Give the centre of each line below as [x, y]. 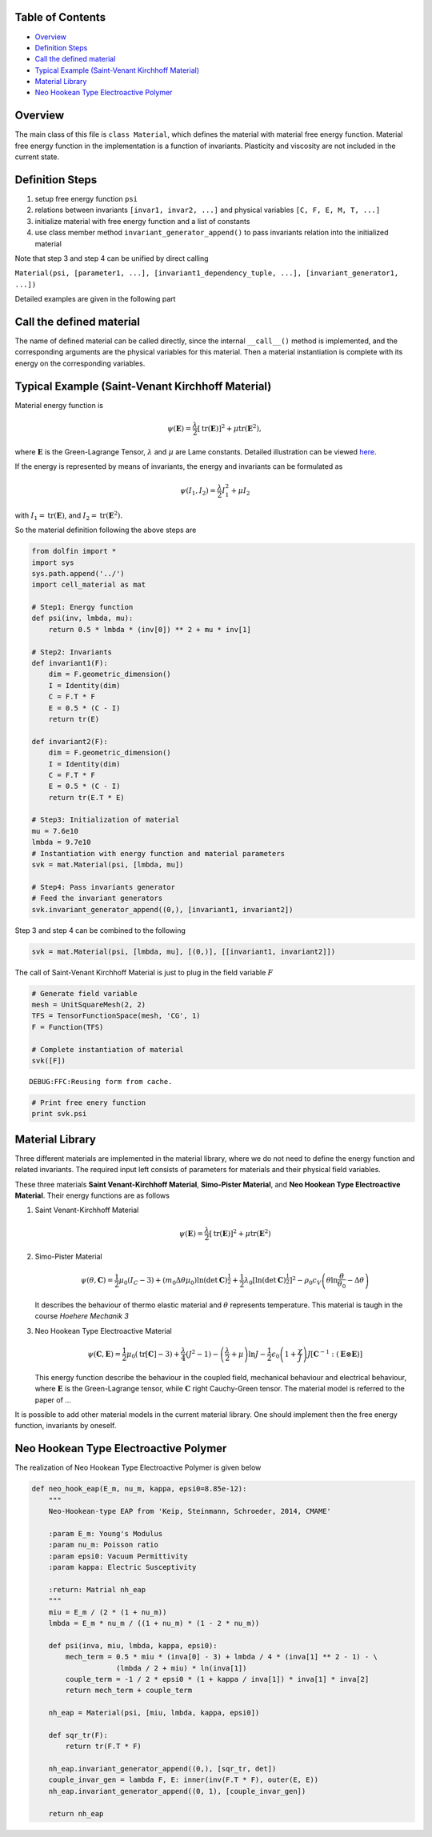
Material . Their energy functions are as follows [92, 1195]
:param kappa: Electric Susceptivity [122, 1567]
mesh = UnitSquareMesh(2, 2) [89, 1005]
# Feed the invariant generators [97, 898]
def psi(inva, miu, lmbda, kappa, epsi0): [133, 1645]
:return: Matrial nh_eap [97, 1589]
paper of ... [53, 1399]
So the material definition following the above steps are [106, 530]
